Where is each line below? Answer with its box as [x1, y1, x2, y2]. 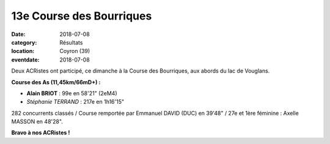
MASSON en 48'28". [11, 118, 64, 125]
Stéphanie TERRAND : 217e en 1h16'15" [26, 98, 125, 106]
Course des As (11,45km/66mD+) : [11, 78, 101, 85]
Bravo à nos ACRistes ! [11, 129, 70, 137]
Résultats [59, 38, 83, 46]
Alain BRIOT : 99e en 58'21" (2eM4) [26, 89, 117, 97]
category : [11, 38, 37, 46]
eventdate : [11, 56, 40, 63]
